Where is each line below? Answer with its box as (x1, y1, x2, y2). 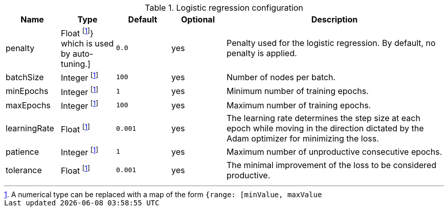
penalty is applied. (227, 48, 297, 58)
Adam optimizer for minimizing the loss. (227, 133, 379, 144)
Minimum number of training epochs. (227, 86, 369, 97)
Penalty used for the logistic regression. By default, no (227, 37, 436, 48)
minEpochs (6, 86, 49, 97)
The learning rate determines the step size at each (227, 113, 420, 124)
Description (311, 14, 358, 25)
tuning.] (61, 59, 91, 69)
